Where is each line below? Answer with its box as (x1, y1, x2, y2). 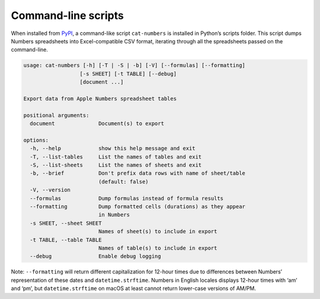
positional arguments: (23, 112, 89, 119)
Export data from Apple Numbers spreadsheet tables (23, 95, 177, 102)
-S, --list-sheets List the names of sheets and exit (30, 162, 202, 168)
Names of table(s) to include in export (98, 244, 217, 252)
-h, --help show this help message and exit (30, 145, 196, 152)
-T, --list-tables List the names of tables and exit (30, 153, 202, 160)
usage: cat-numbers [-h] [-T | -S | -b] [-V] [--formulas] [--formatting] (23, 62, 246, 69)
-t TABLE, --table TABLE (30, 236, 102, 243)
